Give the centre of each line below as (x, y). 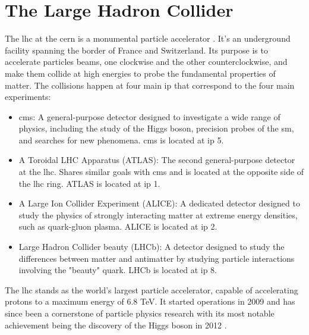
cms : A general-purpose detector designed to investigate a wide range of (149, 116)
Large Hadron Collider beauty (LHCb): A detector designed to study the (152, 247)
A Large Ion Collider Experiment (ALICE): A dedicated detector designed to (159, 203)
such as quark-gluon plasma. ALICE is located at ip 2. (118, 226)
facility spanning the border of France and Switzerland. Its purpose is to (136, 50)
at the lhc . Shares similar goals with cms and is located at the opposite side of (161, 172)
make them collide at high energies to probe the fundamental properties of (140, 73)
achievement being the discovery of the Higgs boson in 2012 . (116, 325)
